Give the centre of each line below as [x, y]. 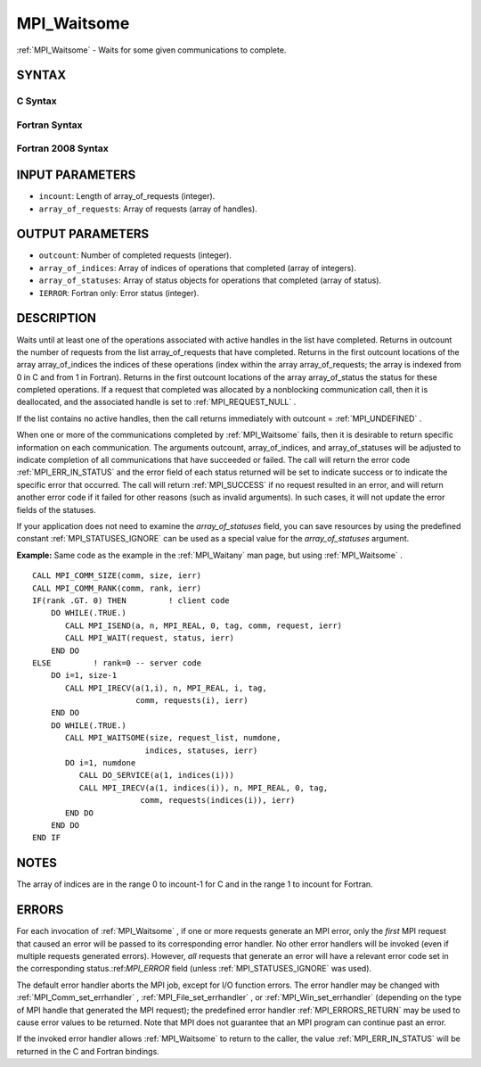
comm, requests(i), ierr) [192, 701]
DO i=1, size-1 [84, 675]
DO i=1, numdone [101, 763]
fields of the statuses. [57, 509]
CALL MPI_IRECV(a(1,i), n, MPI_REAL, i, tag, [166, 688]
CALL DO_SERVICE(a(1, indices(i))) [157, 775]
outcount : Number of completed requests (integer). [135, 255]
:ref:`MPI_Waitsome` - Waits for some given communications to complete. [151, 50]
